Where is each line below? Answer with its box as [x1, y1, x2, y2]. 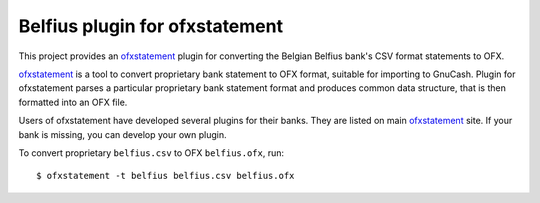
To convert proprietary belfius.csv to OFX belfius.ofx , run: [18, 146, 285, 159]
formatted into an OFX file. [18, 96, 128, 108]
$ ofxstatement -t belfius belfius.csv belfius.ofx [36, 170, 295, 182]
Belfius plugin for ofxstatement [18, 15, 284, 37]
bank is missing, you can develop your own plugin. [18, 128, 227, 140]
